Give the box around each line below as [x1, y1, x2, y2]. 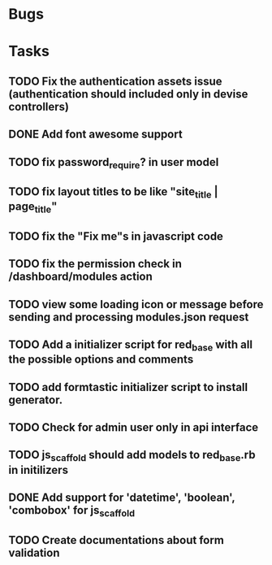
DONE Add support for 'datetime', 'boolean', [8, 491, 235, 504]
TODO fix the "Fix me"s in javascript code [8, 229, 223, 243]
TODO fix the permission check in [8, 257, 183, 271]
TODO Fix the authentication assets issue [8, 74, 222, 88]
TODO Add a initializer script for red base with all [8, 338, 253, 354]
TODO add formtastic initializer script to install [8, 380, 248, 394]
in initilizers [8, 463, 69, 476]
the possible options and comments [8, 353, 194, 367]
